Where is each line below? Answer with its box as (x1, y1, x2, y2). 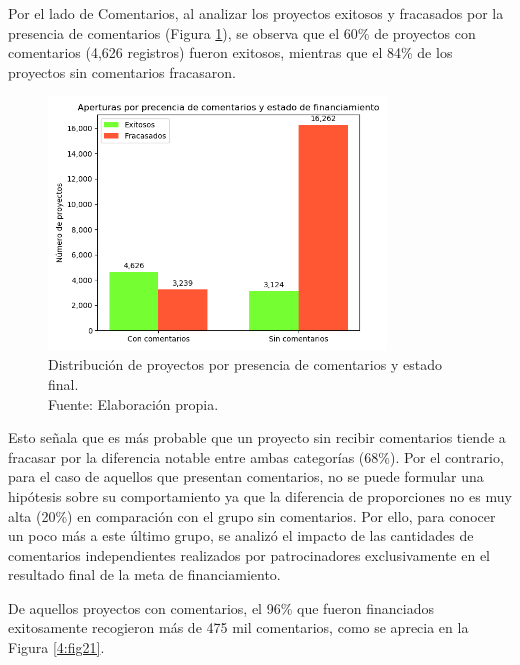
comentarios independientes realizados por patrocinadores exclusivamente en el (8, 544, 491, 565)
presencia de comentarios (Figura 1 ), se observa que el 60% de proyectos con (8, 22, 476, 43)
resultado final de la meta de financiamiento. (8, 564, 281, 585)
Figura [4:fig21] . (8, 637, 105, 658)
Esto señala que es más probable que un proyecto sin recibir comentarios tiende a (8, 427, 506, 448)
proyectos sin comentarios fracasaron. (8, 61, 236, 82)
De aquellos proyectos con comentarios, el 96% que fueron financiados (8, 597, 435, 618)
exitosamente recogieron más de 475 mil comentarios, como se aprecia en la (8, 617, 469, 638)
